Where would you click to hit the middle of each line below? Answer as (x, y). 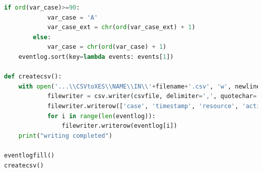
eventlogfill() (29, 155)
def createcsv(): (33, 77)
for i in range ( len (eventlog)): (101, 116)
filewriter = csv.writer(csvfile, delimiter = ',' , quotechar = (152, 96)
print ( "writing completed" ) (65, 136)
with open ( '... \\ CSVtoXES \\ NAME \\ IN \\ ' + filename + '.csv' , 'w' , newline (139, 86)
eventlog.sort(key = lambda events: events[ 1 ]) (96, 57)
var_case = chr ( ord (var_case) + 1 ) (107, 47)
